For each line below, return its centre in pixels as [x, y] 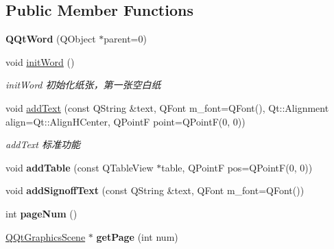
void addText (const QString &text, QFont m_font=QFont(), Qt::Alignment [167, 107]
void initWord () [40, 61]
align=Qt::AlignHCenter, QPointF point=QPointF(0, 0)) [126, 121]
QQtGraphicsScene [46, 236]
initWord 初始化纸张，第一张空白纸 [83, 85]
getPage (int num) [137, 236]
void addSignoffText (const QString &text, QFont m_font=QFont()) [155, 190]
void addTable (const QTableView [80, 167]
